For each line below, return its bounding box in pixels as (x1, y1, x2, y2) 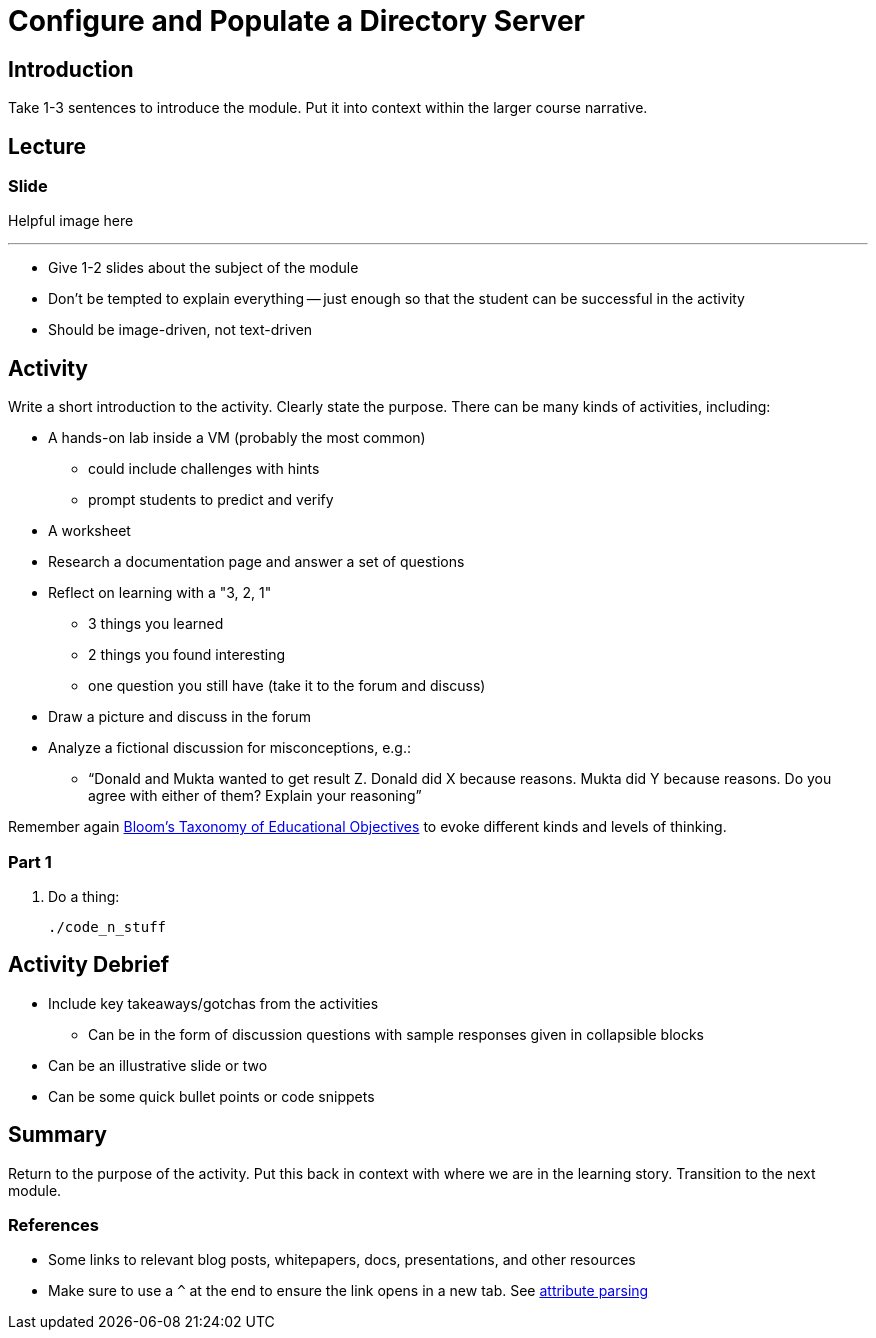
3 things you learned (88, 615, 224, 633)
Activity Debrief (8, 952, 170, 978)
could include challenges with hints (88, 460, 320, 478)
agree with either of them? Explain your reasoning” (88, 787, 422, 805)
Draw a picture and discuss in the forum (48, 708, 311, 726)
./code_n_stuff (48, 918, 167, 935)
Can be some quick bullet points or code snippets (48, 1087, 375, 1105)
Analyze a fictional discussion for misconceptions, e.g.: (48, 739, 412, 757)
